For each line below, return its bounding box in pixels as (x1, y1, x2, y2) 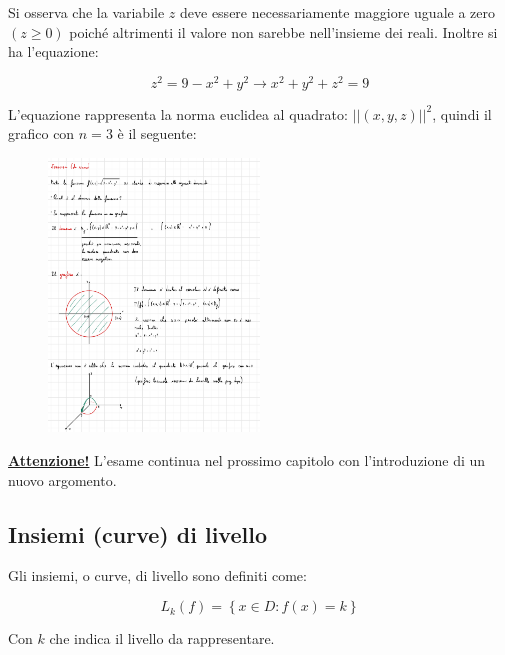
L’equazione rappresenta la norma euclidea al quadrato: (8, 103, 348, 124)
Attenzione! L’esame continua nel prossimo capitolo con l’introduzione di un (8, 450, 486, 471)
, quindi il (432, 103, 492, 124)
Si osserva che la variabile (8, 2, 165, 22)
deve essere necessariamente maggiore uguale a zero (180, 2, 495, 22)
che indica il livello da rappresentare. (49, 628, 275, 649)
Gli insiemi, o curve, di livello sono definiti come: (8, 565, 307, 586)
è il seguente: (117, 123, 197, 144)
